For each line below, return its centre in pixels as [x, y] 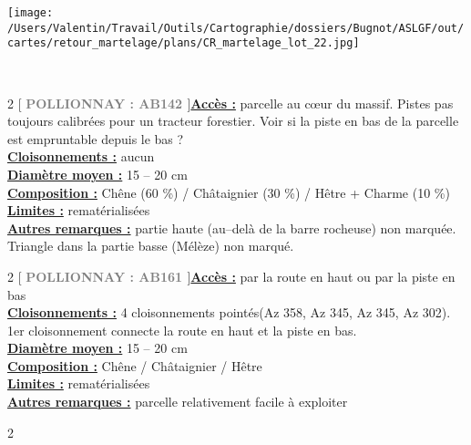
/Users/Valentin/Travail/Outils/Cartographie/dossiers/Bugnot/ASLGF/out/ [236, 28]
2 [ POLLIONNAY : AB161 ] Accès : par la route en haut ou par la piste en [231, 276]
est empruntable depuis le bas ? [96, 138]
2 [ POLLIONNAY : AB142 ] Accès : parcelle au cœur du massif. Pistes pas [230, 103]
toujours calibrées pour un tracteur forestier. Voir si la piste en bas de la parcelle [233, 121]
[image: [31, 13]
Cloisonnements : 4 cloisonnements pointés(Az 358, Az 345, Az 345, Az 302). [229, 312]
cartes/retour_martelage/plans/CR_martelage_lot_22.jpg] [184, 43]
